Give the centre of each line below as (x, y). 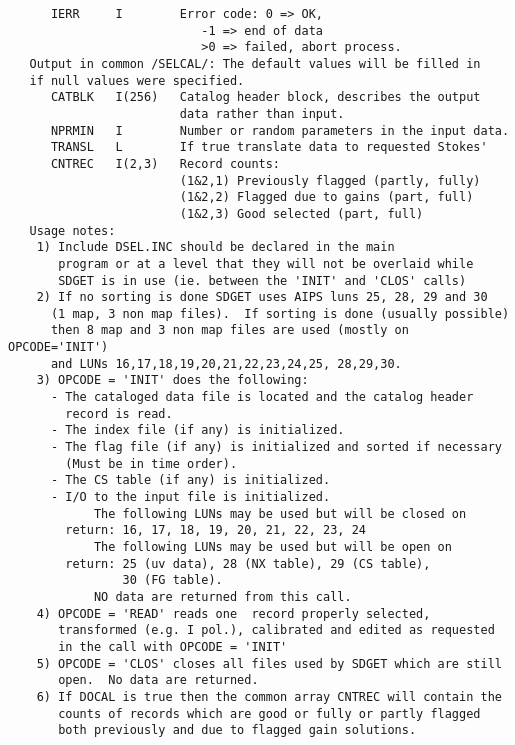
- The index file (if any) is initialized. (197, 430)
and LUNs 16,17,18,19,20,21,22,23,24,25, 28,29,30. (226, 363)
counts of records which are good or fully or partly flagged (269, 713)
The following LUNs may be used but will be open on (272, 547)
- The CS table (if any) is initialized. (190, 480)
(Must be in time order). (151, 463)
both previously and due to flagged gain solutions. (237, 730)
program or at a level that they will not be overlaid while (266, 263)
